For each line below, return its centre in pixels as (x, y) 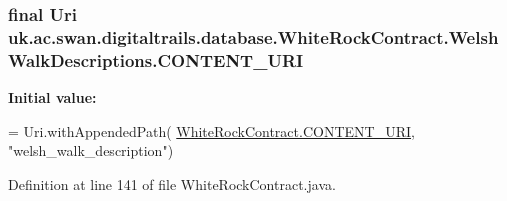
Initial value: (52, 97)
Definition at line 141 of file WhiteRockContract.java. (172, 183)
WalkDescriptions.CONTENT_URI (156, 59)
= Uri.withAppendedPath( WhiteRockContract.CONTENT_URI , (211, 130)
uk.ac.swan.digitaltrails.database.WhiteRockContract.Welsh (253, 36)
